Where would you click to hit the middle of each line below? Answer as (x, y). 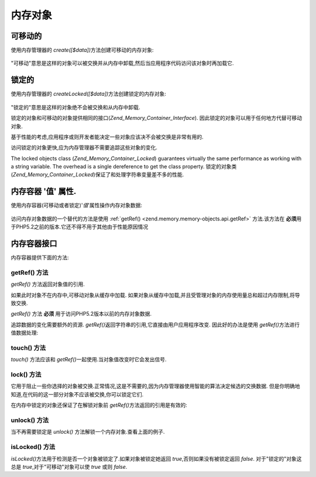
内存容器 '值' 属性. (44, 191)
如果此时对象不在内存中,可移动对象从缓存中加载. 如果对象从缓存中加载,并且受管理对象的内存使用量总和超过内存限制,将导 (156, 295)
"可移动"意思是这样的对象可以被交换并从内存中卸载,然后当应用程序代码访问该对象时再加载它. (122, 63)
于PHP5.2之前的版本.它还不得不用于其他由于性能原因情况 (80, 227)
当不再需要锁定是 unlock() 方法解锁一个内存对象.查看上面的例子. (88, 432)
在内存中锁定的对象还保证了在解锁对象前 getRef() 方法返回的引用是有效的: (99, 405)
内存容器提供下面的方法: (40, 258)
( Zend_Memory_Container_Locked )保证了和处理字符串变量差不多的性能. (97, 175)
